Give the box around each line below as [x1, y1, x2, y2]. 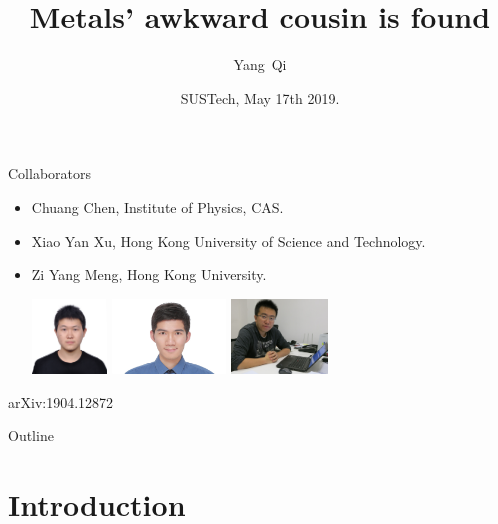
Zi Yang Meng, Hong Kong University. [31, 264, 267, 285]
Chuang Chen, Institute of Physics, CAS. [31, 196, 284, 217]
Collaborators [8, 163, 92, 184]
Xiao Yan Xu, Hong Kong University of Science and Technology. [31, 230, 426, 251]
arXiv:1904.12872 [8, 391, 114, 412]
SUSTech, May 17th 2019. [180, 87, 340, 108]
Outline [8, 425, 54, 446]
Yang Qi [233, 54, 287, 75]
